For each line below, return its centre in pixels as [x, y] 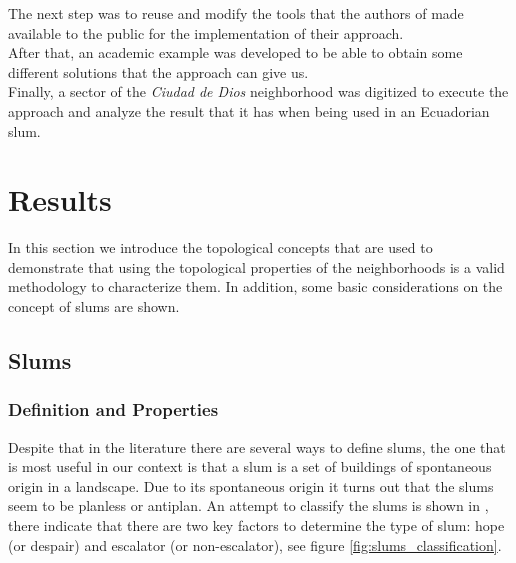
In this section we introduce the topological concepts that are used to [220, 247]
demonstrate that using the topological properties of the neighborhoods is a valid [256, 266]
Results [60, 199]
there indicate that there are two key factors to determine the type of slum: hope [256, 525]
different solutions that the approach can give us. [158, 71]
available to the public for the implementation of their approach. [206, 32]
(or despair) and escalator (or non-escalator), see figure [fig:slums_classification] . [255, 544]
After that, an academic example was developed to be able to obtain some [235, 52]
